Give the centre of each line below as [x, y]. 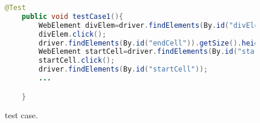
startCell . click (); [77, 61]
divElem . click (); [72, 34]
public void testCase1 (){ [72, 16]
